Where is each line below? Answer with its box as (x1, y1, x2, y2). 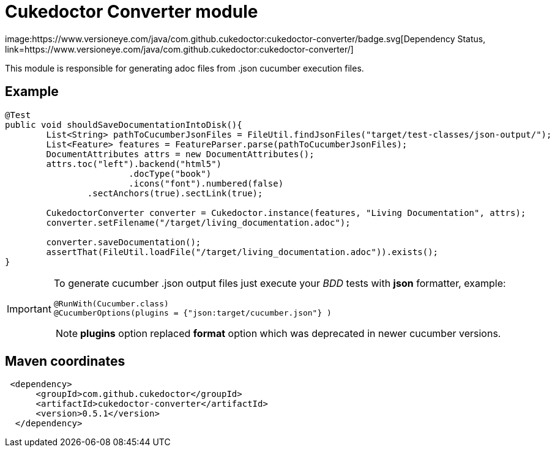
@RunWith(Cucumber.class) (53, 298, 169, 308)
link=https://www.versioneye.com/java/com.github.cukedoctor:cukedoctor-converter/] (5, 43, 354, 54)
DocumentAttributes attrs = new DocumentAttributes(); (46, 149, 315, 159)
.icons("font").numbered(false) (129, 178, 284, 188)
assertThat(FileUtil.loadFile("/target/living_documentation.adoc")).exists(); (46, 246, 439, 257)
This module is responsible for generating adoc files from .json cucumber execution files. (5, 62, 364, 73)
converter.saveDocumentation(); (46, 237, 201, 247)
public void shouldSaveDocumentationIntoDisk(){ (5, 119, 242, 130)
